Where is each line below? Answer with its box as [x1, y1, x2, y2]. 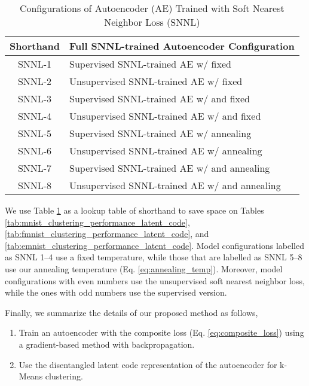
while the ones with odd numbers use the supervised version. [5, 286, 227, 299]
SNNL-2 [17, 74, 52, 88]
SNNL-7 [17, 161, 52, 175]
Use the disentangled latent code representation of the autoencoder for [19, 358, 277, 370]
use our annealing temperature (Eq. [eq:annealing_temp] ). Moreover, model [5, 262, 283, 275]
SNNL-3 [17, 92, 52, 105]
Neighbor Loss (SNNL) [104, 15, 200, 29]
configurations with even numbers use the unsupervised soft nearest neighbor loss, [5, 274, 305, 287]
